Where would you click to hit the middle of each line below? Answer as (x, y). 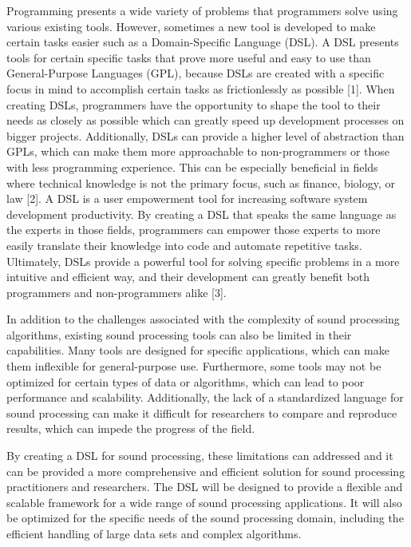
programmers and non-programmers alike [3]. (117, 292)
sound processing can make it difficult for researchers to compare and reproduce (202, 412)
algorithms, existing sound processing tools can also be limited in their (179, 334)
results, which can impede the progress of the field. (131, 428)
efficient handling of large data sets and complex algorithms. (154, 533)
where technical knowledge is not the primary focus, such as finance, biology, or (201, 182)
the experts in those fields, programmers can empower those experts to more (194, 230)
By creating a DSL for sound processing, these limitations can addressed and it (200, 456)
